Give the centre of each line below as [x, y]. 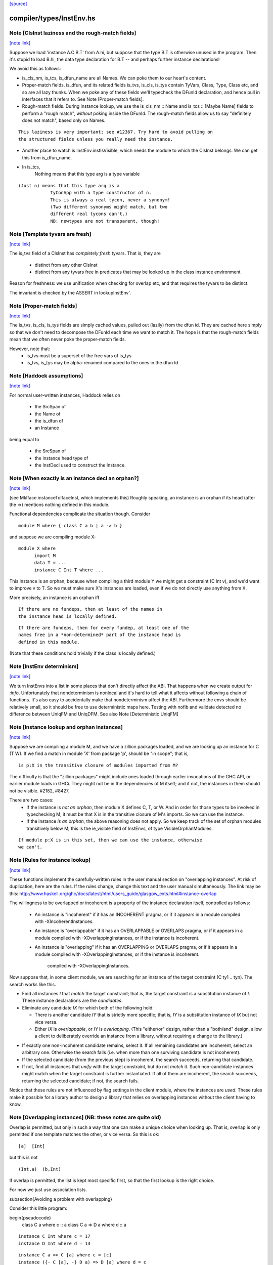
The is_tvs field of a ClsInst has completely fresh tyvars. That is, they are [85, 254]
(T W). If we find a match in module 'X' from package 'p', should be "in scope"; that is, [99, 753]
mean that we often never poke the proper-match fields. [68, 340]
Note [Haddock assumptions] [46, 376]
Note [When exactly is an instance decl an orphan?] [74, 478]
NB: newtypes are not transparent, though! [105, 221]
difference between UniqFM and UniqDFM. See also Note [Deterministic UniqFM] [94, 714]
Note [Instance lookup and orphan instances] [66, 727]
